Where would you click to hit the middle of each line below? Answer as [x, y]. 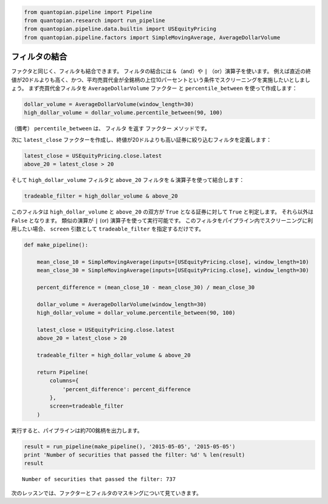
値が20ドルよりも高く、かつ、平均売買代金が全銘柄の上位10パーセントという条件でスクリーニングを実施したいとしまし [161, 79]
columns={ [64, 381]
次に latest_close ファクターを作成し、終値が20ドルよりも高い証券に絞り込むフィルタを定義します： [142, 139]
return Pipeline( [63, 372]
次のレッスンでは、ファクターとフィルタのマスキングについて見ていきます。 [106, 493]
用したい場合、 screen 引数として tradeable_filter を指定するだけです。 [108, 229]
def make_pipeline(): [56, 245]
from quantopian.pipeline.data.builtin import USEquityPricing [120, 29]
